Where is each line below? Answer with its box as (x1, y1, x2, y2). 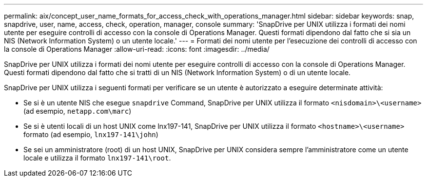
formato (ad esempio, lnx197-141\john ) (23, 130, 158, 139)
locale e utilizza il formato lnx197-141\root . (23, 154, 171, 162)
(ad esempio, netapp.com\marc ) (23, 107, 132, 115)
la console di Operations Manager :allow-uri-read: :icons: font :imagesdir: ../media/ (4, 45, 270, 53)
